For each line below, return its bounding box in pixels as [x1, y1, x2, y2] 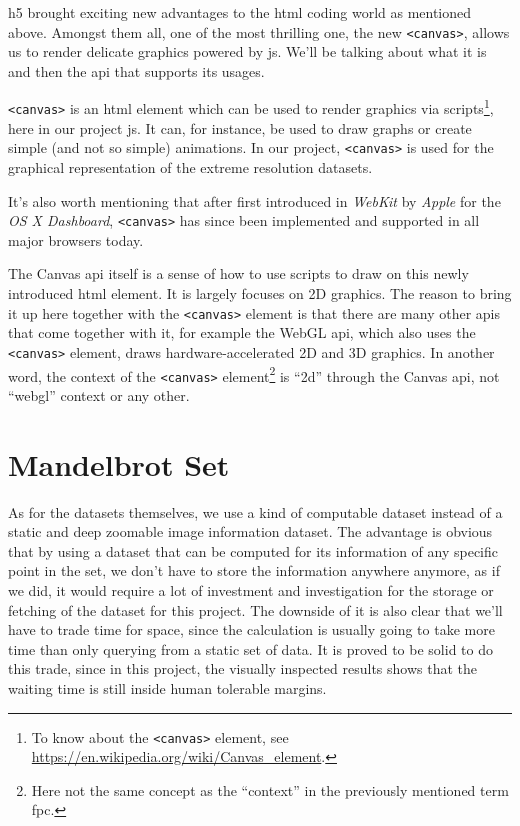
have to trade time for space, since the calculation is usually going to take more [8, 619, 495, 640]
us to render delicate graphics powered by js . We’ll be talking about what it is [8, 41, 487, 62]
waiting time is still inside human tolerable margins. [8, 677, 327, 698]
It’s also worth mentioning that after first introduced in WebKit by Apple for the [8, 190, 501, 211]
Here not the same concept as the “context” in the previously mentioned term [31, 779, 509, 800]
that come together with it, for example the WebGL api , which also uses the [8, 322, 476, 343]
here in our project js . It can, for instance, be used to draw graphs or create [8, 117, 472, 138]
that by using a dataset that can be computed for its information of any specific [8, 540, 499, 561]
